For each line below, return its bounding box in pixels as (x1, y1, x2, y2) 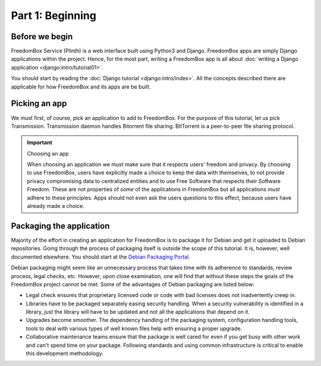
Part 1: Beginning (11, 9, 96, 22)
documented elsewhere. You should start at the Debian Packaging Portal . (11, 253, 190, 260)
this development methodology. (26, 350, 103, 357)
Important (27, 139, 53, 146)
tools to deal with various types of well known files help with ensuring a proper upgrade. (26, 324, 243, 332)
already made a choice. (27, 203, 84, 210)
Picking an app (11, 99, 67, 109)
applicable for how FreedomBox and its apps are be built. (11, 83, 151, 90)
